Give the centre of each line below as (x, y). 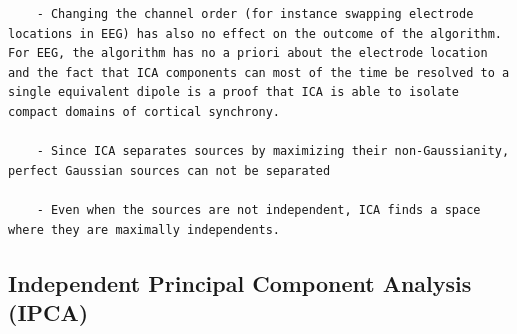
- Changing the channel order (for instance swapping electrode (255, 14)
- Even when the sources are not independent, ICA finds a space (258, 209)
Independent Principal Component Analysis (240, 282)
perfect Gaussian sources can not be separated (169, 170)
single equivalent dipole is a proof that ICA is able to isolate (234, 92)
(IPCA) (48, 311)
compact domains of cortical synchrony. (144, 111)
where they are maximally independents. (144, 229)
